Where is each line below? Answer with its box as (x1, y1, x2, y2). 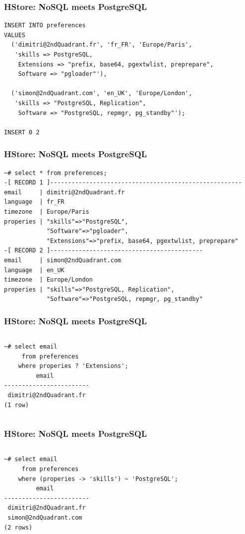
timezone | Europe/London (4, 276, 93, 284)
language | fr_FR (4, 198, 64, 206)
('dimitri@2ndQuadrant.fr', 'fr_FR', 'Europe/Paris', (11, 41, 192, 49)
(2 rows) (4, 524, 33, 531)
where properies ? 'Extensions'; (18, 362, 128, 370)
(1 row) (4, 401, 29, 409)
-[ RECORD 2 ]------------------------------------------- (4, 247, 203, 254)
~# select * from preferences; (4, 169, 107, 177)
